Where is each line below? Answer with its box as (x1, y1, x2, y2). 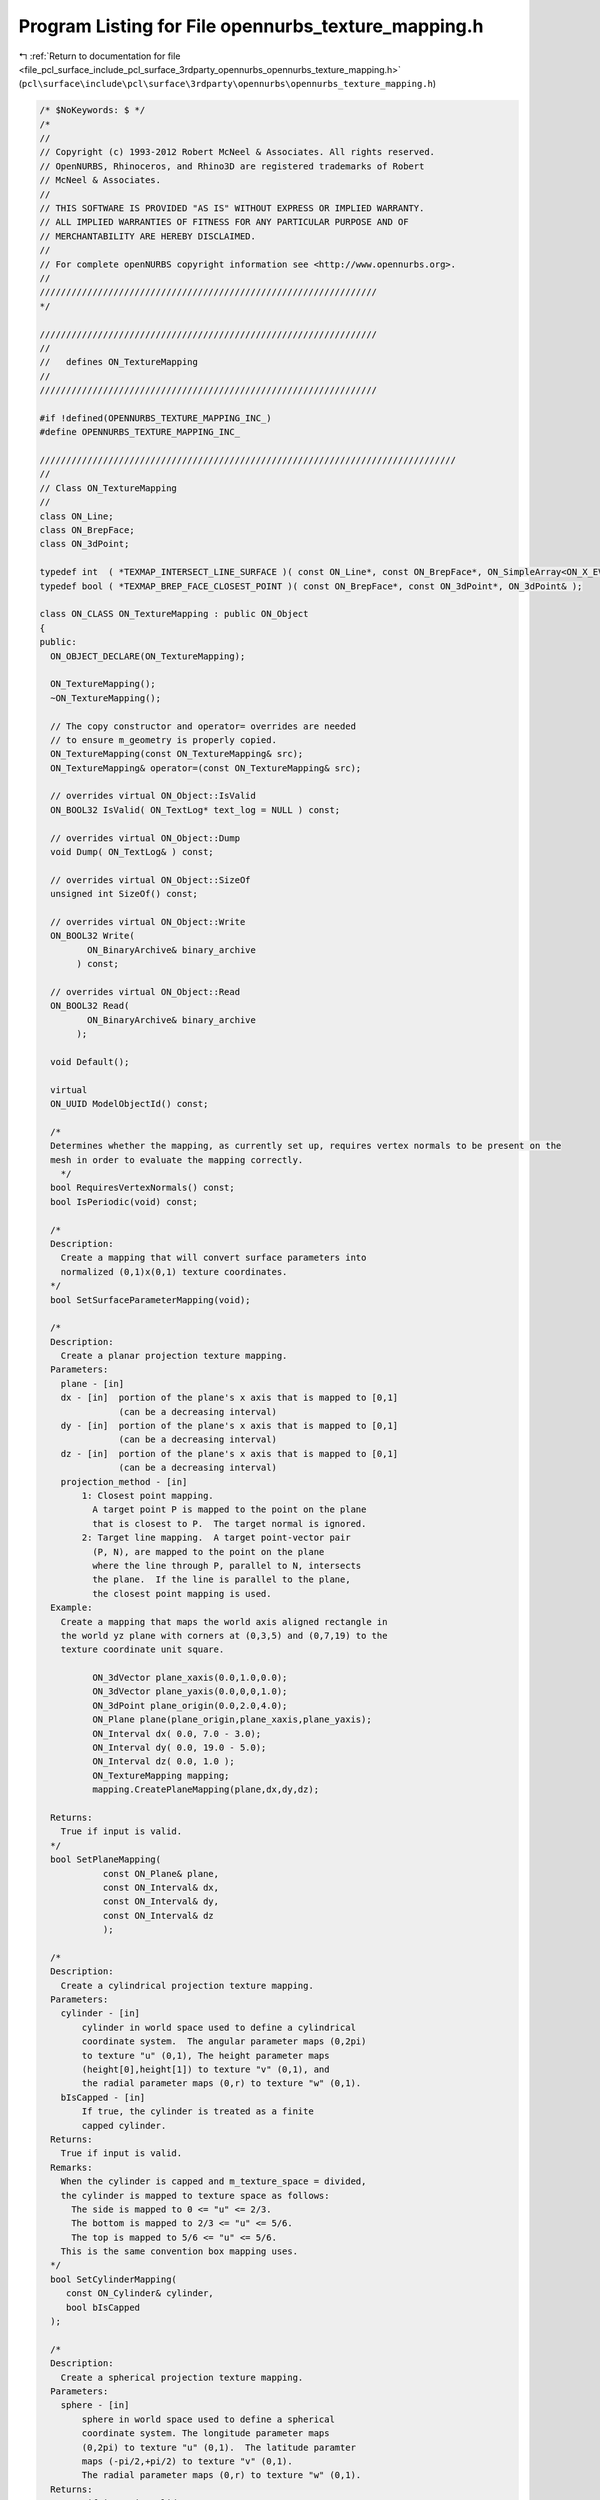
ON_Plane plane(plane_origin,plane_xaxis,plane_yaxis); (91, 1714, 372, 1725)
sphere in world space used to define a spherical (81, 2413, 335, 2425)
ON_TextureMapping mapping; (91, 1770, 230, 1781)
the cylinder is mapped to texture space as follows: (60, 2190, 330, 2201)
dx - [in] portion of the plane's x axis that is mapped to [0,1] (60, 1392, 399, 1404)
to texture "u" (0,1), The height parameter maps (81, 2050, 330, 2061)
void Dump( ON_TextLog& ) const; (50, 846, 214, 858)
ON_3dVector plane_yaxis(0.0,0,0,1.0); (91, 1686, 288, 1697)
